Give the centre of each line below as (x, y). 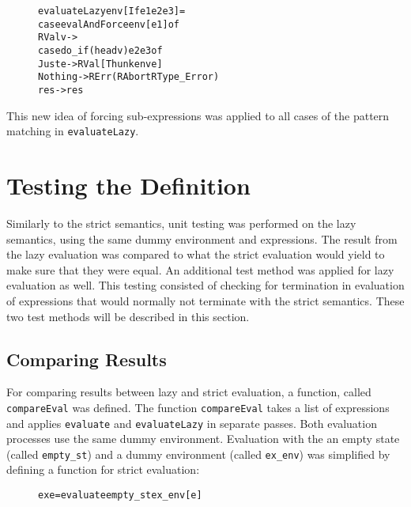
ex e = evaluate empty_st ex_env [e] (120, 496)
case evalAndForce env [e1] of (109, 24)
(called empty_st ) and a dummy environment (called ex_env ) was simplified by (198, 454)
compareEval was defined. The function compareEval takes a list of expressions (198, 407)
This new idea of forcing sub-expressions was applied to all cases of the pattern (198, 115)
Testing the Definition (128, 185)
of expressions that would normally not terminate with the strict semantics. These (205, 300)
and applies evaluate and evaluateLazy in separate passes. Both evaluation (192, 423)
